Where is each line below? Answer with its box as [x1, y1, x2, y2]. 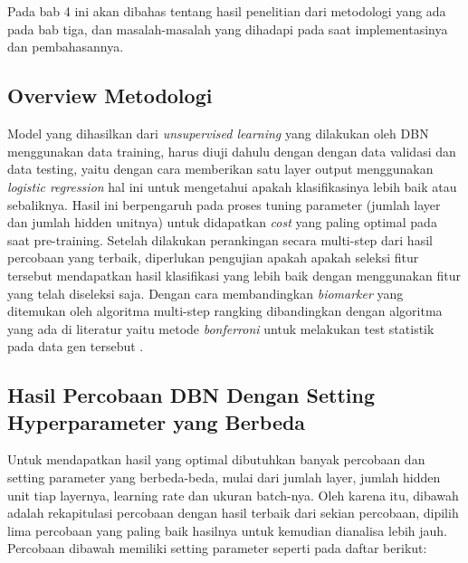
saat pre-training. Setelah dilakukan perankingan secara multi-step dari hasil [7, 230, 433, 249]
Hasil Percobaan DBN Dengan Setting [7, 381, 376, 409]
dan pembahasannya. [7, 37, 124, 56]
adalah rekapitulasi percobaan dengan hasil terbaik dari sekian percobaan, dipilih [7, 503, 459, 522]
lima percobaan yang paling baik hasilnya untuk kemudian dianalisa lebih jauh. [7, 520, 448, 539]
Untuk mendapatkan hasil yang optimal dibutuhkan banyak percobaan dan [7, 450, 425, 469]
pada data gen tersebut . [7, 337, 144, 356]
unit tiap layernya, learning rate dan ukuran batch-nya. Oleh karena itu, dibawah [7, 485, 459, 504]
